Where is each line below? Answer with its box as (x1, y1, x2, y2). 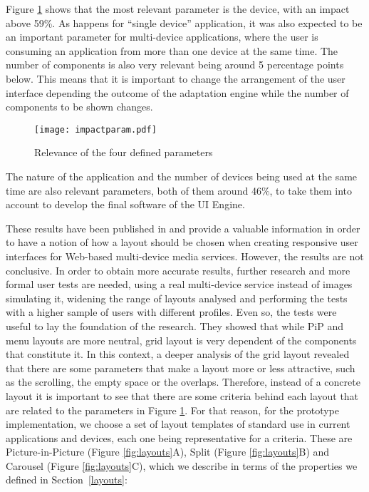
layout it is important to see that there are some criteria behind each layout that (6, 388, 359, 403)
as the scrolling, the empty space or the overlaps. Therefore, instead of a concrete (6, 374, 360, 389)
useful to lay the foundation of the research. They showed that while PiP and (6, 318, 343, 333)
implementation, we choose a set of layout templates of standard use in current (6, 416, 350, 431)
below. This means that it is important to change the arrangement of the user (6, 71, 345, 86)
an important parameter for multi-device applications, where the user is (6, 29, 318, 44)
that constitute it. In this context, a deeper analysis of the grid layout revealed (6, 347, 350, 362)
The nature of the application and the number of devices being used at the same (6, 169, 358, 183)
